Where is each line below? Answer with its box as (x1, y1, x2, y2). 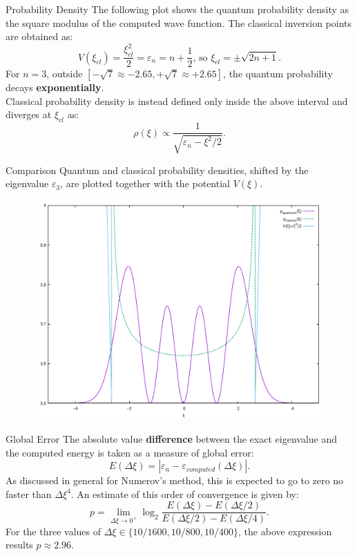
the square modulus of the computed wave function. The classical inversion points (6, 15, 352, 30)
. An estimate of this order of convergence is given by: (70, 486, 299, 501)
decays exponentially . (6, 80, 104, 95)
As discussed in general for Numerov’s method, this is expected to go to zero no (6, 473, 344, 488)
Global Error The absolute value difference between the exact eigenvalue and (6, 431, 337, 445)
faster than (6, 486, 52, 501)
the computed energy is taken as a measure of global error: (6, 445, 254, 459)
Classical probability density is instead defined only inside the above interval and (6, 93, 348, 108)
